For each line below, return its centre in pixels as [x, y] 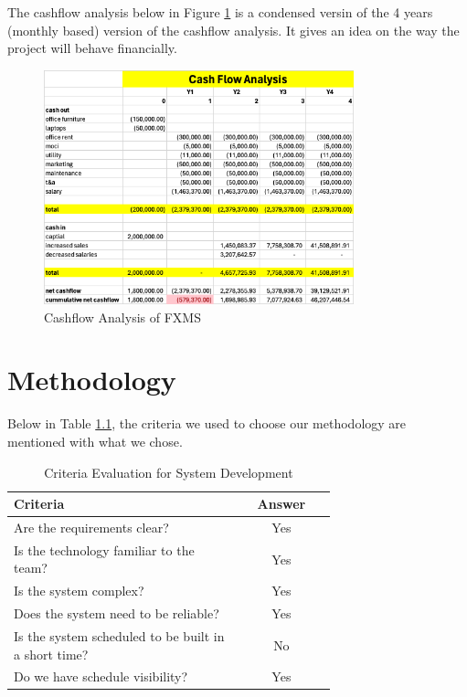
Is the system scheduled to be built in [119, 635]
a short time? [51, 654]
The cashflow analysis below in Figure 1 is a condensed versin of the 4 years [220, 12]
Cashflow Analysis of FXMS [122, 317]
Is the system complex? [79, 591]
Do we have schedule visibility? [101, 676]
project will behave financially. [92, 48]
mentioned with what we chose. [95, 441]
